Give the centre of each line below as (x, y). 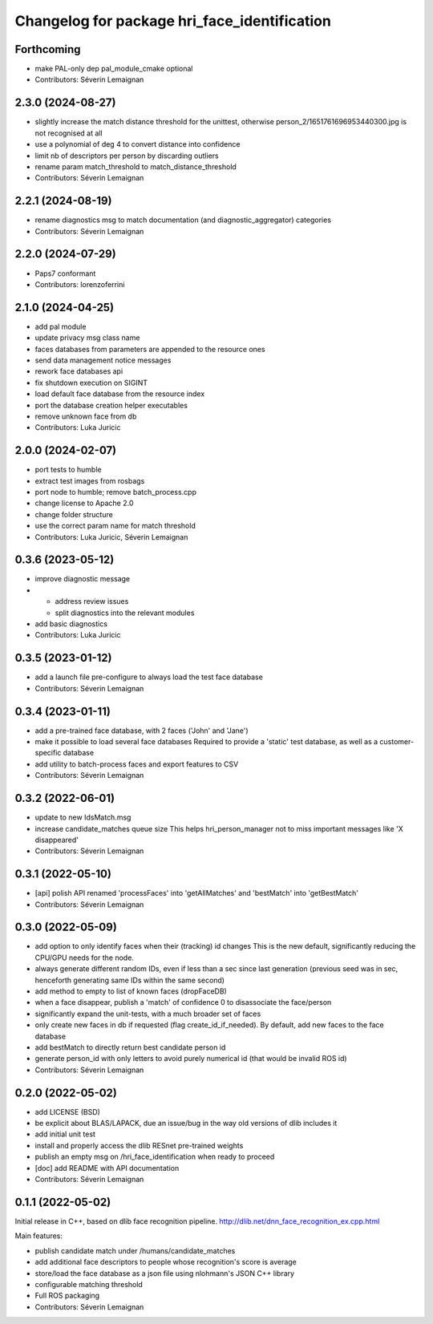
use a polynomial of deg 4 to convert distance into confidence (138, 144)
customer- (397, 742)
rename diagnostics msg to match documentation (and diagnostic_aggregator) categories (183, 220)
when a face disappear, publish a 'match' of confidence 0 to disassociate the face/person (183, 1002)
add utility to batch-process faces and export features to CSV (137, 764)
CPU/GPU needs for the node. (84, 958)
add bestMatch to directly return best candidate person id (130, 1047)
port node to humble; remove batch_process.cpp (115, 492)
